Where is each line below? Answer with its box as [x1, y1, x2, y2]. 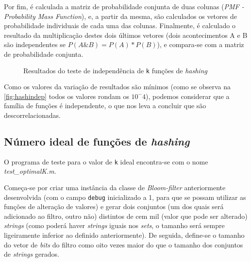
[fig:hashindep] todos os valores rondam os [4, 91, 129, 101]
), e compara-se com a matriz [157, 39, 244, 49]
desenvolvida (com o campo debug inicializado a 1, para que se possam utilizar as [4, 192, 246, 202]
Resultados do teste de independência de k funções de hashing [23, 65, 207, 75]
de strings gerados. [4, 249, 59, 259]
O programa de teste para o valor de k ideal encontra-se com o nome [4, 156, 208, 166]
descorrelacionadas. [4, 110, 61, 120]
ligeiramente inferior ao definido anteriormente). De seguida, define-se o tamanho [4, 230, 245, 240]
